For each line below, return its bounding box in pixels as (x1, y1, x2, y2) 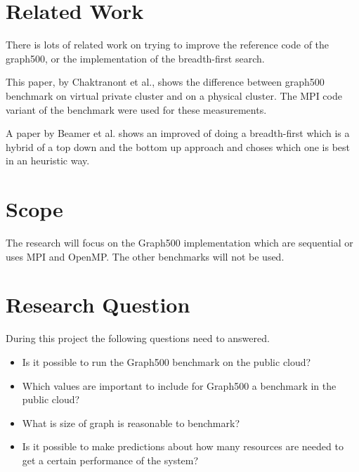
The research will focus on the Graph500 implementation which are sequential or (6, 235, 353, 249)
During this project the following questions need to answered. (6, 331, 270, 346)
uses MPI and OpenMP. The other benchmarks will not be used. (6, 249, 285, 263)
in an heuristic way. (6, 153, 90, 168)
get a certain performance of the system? (22, 452, 199, 467)
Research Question (6, 290, 190, 319)
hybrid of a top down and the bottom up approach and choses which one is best (6, 139, 351, 154)
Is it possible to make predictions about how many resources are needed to (22, 439, 344, 454)
